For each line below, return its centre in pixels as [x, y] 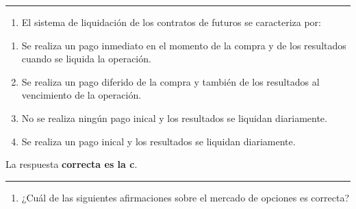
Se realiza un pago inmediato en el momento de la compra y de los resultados [184, 45]
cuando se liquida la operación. [86, 59]
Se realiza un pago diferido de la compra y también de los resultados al [170, 81]
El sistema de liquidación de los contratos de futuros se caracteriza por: [171, 22]
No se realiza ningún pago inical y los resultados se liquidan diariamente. [174, 118]
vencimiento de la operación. [81, 95]
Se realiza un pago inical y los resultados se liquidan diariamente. [158, 141]
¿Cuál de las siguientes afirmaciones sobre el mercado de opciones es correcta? [185, 197]
